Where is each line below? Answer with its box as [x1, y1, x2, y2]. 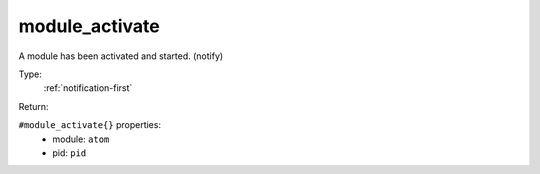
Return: [18, 100, 49, 112]
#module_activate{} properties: [18, 119, 162, 131]
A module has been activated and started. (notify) [18, 50, 224, 62]
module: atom [52, 133, 110, 145]
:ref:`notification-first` [43, 82, 133, 94]
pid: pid [52, 146, 87, 159]
